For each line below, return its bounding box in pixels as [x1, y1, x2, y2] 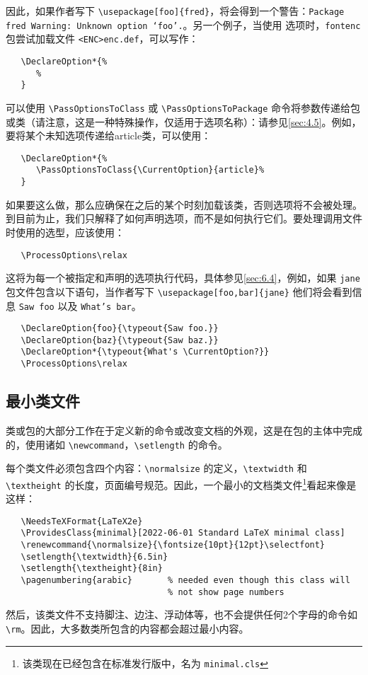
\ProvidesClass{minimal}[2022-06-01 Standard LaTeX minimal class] [21, 528, 345, 538]
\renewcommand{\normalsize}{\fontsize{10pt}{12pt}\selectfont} [21, 540, 326, 550]
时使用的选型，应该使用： [6, 224, 125, 239]
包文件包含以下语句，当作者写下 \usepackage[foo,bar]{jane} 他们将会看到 [6, 284, 352, 299]
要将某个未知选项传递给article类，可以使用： [6, 128, 212, 143]
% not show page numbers [168, 587, 284, 597]
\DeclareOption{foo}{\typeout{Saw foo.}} [21, 323, 219, 334]
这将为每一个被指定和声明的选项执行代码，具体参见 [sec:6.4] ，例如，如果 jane [6, 270, 360, 285]
